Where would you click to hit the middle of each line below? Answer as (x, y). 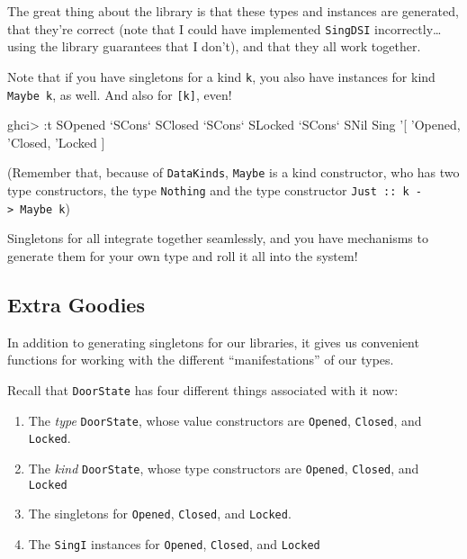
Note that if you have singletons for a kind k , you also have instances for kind (221, 76)
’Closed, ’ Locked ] (56, 142)
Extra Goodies (76, 304)
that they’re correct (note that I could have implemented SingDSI (189, 28)
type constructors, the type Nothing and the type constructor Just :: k (208, 190)
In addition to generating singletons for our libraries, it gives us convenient (213, 342)
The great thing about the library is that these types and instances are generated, (233, 11)
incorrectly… (408, 28)
